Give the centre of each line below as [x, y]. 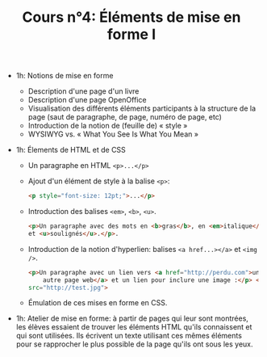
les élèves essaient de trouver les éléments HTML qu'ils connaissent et [134, 327]
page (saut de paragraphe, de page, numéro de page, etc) [125, 117]
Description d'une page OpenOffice [87, 100]
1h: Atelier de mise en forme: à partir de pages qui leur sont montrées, [132, 318]
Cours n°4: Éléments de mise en [131, 17]
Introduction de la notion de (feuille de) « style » [108, 126]
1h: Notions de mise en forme [65, 76]
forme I [131, 34]
